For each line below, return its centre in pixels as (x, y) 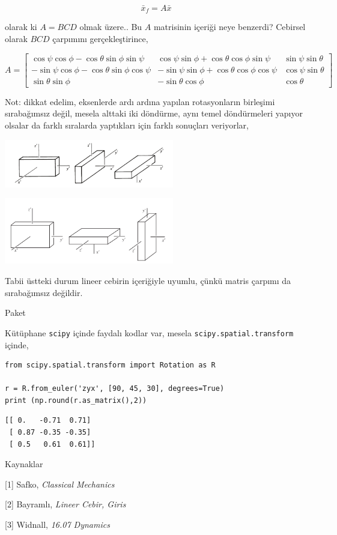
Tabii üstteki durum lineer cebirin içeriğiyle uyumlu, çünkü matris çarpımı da (148, 281)
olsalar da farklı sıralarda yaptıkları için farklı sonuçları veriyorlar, (127, 125)
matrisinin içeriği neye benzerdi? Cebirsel (229, 27)
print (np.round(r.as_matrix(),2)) (76, 400)
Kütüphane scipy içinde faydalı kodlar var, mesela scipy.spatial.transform (149, 332)
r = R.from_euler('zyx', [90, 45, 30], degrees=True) (115, 389)
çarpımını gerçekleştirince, (100, 39)
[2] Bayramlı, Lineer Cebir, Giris (65, 504)
